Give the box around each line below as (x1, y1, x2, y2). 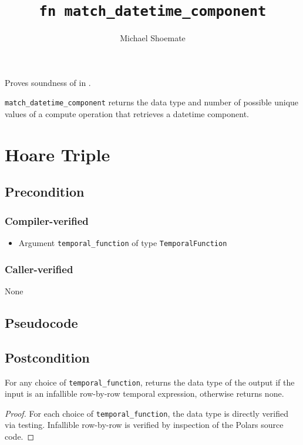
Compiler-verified (5, 213, 89, 228)
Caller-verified (5, 261, 73, 276)
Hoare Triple (5, 142, 110, 166)
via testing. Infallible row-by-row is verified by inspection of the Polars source (5, 419, 284, 431)
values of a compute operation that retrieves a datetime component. (5, 108, 249, 120)
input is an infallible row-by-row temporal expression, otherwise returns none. (5, 387, 284, 400)
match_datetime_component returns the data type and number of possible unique (5, 96, 299, 108)
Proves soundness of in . (5, 76, 91, 88)
